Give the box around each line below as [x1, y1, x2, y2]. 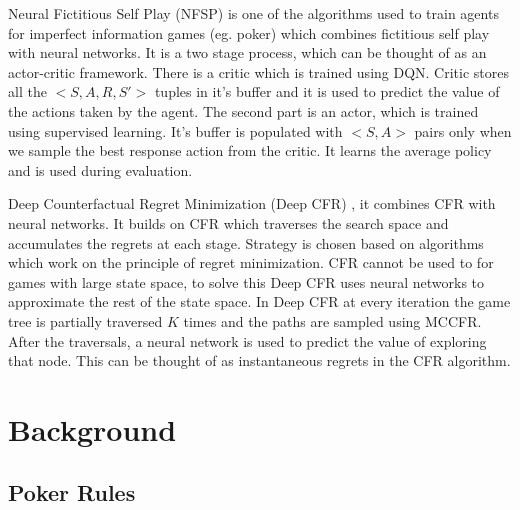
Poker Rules [8, 477, 136, 508]
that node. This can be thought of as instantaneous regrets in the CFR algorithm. [8, 350, 511, 371]
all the [8, 81, 47, 102]
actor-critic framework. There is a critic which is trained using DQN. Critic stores [8, 61, 510, 82]
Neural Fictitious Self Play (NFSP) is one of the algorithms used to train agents [8, 3, 499, 23]
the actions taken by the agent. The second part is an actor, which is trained [8, 100, 479, 121]
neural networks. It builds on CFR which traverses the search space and [8, 212, 449, 233]
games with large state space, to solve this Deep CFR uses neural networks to [8, 271, 485, 292]
